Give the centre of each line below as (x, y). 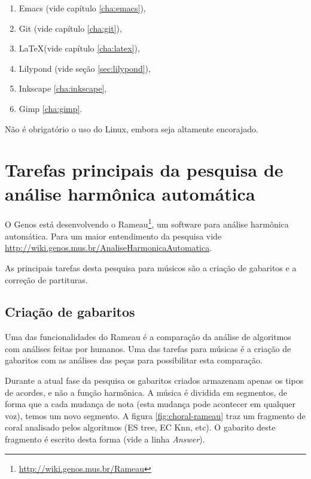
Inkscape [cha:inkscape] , (63, 88)
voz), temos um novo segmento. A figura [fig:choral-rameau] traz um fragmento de (155, 415)
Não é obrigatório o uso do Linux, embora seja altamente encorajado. (132, 128)
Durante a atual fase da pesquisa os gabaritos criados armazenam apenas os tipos (154, 381)
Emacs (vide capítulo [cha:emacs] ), (82, 8)
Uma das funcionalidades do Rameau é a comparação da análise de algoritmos (148, 337)
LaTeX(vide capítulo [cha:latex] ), (79, 48)
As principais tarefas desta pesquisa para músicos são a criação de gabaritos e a (151, 267)
